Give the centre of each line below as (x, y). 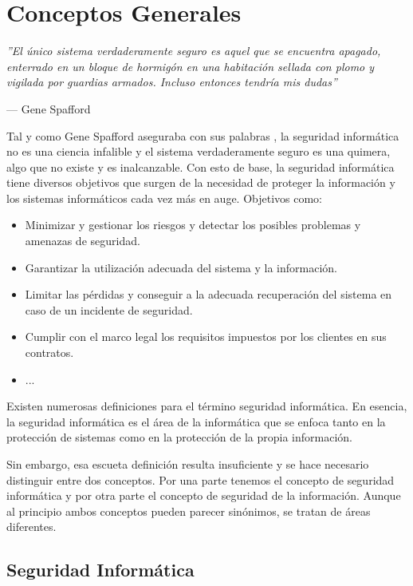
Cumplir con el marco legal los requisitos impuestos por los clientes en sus (206, 337)
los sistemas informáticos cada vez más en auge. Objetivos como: (165, 198)
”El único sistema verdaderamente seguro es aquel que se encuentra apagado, (194, 51)
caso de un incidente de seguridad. (109, 309)
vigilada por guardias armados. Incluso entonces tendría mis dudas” (172, 82)
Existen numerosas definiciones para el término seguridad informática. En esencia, (207, 406)
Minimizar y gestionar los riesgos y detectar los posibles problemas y (193, 225)
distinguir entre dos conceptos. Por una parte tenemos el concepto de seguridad (201, 479)
